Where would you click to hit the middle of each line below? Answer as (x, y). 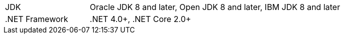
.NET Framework (37, 19)
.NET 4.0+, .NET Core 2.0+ (140, 19)
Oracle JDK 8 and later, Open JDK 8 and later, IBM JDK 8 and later (215, 7)
